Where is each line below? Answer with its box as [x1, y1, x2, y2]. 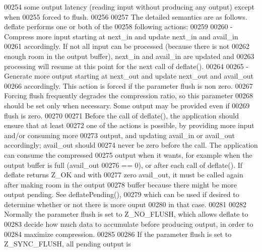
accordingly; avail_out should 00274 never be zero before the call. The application [4, 140, 258, 150]
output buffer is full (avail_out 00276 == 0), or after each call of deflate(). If [4, 159, 243, 170]
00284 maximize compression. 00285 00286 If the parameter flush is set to [4, 228, 232, 239]
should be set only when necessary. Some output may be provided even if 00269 [4, 100, 250, 110]
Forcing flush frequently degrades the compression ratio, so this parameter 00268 [4, 90, 253, 101]
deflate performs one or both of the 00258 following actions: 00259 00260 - [4, 21, 233, 32]
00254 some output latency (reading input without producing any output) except [4, 2, 254, 12]
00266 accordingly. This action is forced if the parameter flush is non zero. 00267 [4, 80, 253, 91]
